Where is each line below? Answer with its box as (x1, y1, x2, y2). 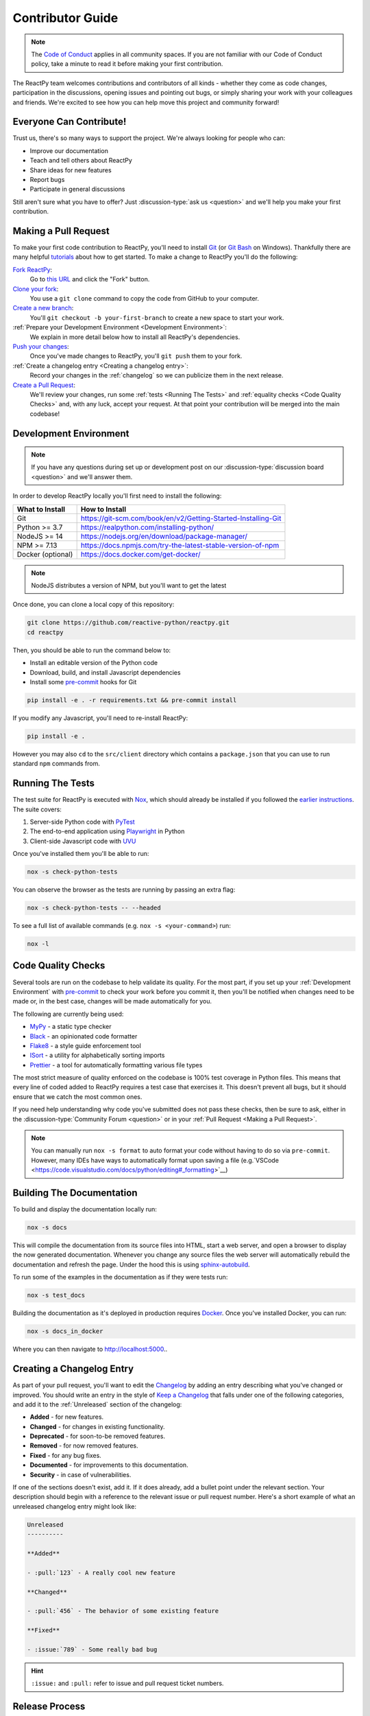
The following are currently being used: (12, 1010, 124, 1018)
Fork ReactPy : (12, 265, 53, 274)
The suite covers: (12, 805, 62, 813)
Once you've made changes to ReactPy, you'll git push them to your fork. (29, 352, 243, 360)
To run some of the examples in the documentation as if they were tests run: (12, 1273, 228, 1282)
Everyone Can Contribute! (12, 116, 127, 128)
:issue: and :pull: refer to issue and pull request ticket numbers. (31, 1679, 224, 1688)
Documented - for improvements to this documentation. (29, 1461, 188, 1469)
